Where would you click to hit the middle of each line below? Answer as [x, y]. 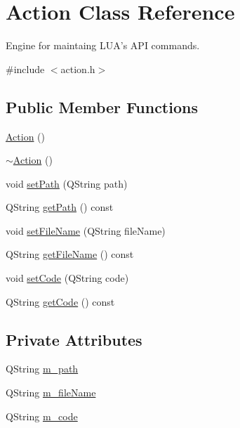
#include [25, 69]
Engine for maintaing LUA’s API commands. [103, 45]
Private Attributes [74, 339]
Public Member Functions [102, 106]
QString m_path [42, 369]
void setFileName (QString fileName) [86, 230]
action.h [78, 69]
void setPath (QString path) [67, 183]
